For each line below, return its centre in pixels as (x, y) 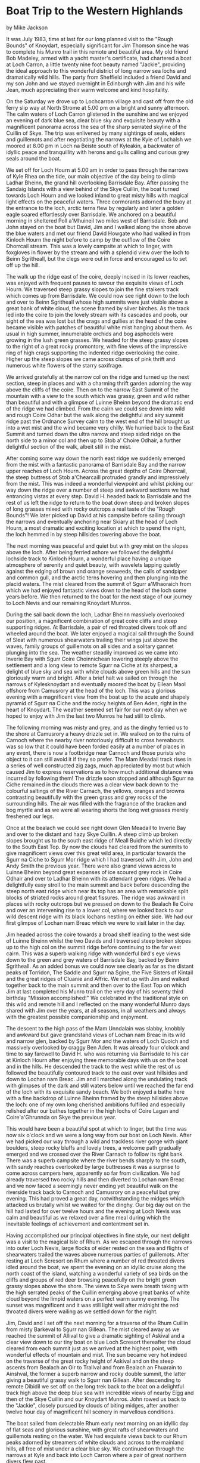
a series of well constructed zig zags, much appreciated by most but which (98, 766)
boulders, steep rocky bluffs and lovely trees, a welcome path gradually (94, 1147)
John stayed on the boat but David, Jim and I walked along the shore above (99, 227)
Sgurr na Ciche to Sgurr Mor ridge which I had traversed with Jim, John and (99, 859)
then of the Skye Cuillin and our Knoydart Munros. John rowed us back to (96, 1399)
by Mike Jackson (27, 27)
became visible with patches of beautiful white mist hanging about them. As (99, 327)
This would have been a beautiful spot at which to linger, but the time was (97, 1128)
